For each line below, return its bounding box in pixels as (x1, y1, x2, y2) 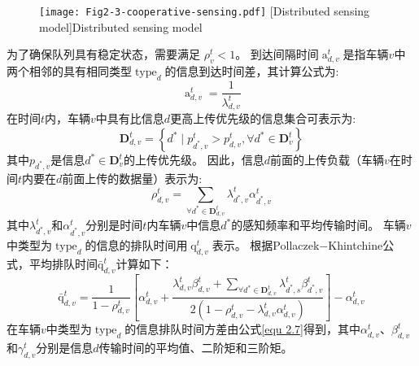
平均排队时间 (28, 255, 98, 272)
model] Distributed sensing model (39, 18, 203, 35)
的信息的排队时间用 (85, 236, 188, 253)
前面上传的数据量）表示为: (62, 169, 203, 186)
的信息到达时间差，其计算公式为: (164, 63, 339, 80)
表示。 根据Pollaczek (212, 236, 320, 253)
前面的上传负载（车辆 (270, 151, 385, 168)
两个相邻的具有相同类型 (7, 63, 132, 80)
